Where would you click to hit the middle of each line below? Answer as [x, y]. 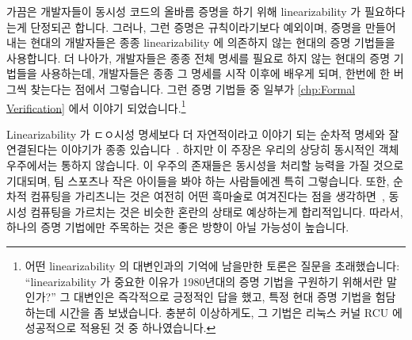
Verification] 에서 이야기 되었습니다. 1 [96, 106]
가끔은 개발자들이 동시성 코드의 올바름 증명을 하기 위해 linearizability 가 [184, 11]
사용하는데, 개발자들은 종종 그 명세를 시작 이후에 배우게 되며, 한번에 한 [216, 73]
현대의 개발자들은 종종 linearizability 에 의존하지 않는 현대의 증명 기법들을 [213, 42]
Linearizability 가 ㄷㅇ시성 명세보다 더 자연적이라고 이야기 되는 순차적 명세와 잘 [203, 134]
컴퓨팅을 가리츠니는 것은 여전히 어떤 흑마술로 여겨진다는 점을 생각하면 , [208, 196]
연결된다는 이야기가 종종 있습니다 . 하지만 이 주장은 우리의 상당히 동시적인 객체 [203, 149]
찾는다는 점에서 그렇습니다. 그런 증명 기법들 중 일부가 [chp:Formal [193, 88]
